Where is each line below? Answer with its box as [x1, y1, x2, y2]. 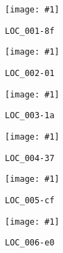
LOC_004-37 [5, 153, 55, 163]
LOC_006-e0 [5, 238, 55, 248]
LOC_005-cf [5, 195, 55, 205]
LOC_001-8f [5, 26, 55, 36]
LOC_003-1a [5, 111, 55, 121]
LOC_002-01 [5, 68, 55, 78]
